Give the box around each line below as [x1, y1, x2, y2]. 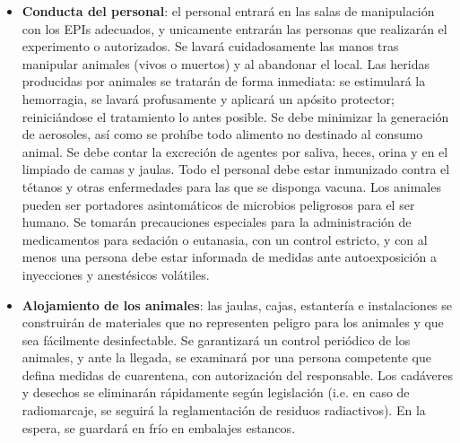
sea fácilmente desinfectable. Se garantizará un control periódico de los [22, 330, 411, 349]
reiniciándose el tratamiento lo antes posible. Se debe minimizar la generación [22, 107, 449, 126]
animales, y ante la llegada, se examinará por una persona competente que [22, 348, 431, 367]
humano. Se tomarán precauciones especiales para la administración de [22, 213, 412, 231]
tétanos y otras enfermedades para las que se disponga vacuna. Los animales [22, 177, 441, 195]
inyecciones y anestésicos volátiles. [22, 265, 210, 283]
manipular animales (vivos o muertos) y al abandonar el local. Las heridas [22, 54, 430, 73]
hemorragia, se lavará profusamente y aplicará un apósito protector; [22, 89, 395, 108]
